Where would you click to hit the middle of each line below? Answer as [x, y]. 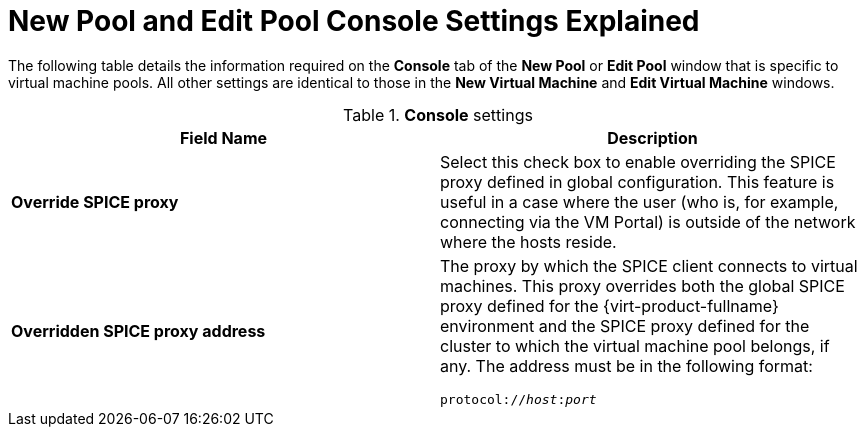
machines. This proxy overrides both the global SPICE [642, 285]
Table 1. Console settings [438, 114]
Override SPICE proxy [95, 201]
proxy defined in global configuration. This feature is [637, 181]
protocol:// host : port [518, 399]
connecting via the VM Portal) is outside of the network [648, 221]
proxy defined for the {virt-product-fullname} [609, 305]
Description [652, 137]
